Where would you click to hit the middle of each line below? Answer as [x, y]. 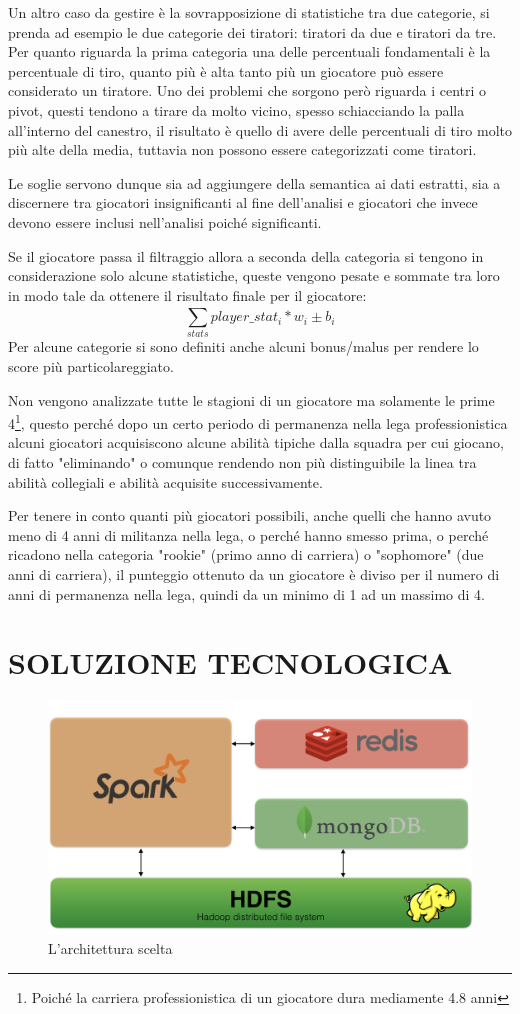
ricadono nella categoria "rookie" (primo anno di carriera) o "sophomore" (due [246, 554]
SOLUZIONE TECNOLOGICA [230, 662]
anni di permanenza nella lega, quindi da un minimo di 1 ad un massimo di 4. [247, 593]
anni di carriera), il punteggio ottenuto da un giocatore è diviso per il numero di [254, 574]
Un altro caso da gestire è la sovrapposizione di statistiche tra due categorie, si [249, 12]
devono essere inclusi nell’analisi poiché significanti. [165, 221]
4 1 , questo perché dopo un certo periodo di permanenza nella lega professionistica [258, 421]
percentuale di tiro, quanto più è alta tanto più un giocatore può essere [226, 70]
